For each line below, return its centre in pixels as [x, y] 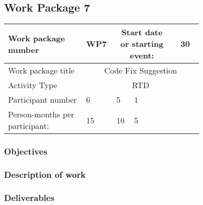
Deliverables [29, 197]
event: [142, 55]
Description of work [45, 174]
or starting [142, 44]
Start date [142, 32]
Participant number [42, 100]
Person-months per [41, 114]
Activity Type [33, 85]
